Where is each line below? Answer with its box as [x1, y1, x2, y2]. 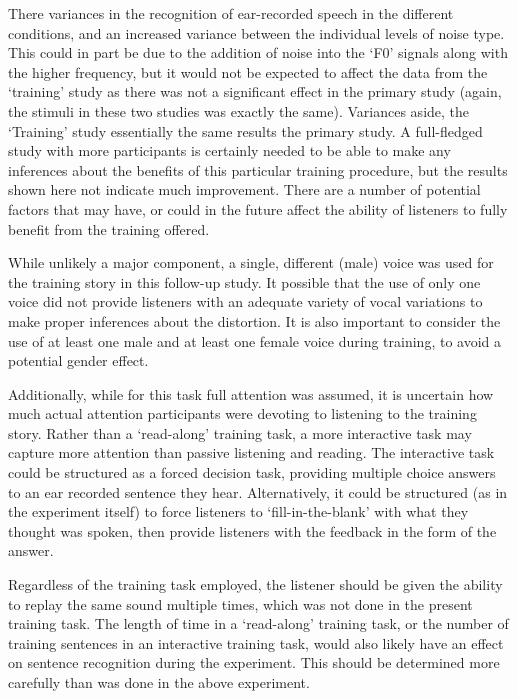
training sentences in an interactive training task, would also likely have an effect [8, 632, 504, 653]
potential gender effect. [8, 350, 149, 371]
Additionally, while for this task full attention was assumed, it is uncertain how [8, 383, 494, 404]
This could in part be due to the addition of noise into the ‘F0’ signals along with [8, 42, 508, 63]
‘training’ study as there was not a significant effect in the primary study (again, [8, 81, 502, 102]
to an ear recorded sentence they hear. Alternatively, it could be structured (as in [8, 481, 508, 502]
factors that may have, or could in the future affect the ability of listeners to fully [8, 198, 508, 219]
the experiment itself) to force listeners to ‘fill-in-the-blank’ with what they [8, 501, 469, 522]
